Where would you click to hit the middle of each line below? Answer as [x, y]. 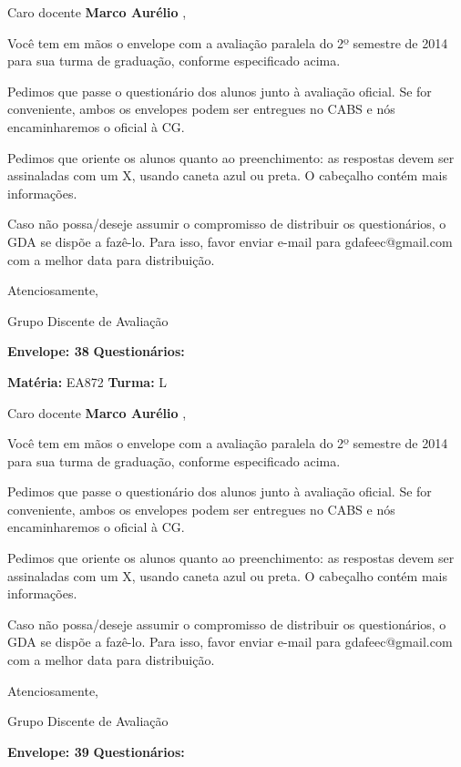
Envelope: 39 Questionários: [96, 751]
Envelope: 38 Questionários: [96, 351]
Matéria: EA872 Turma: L [87, 381]
